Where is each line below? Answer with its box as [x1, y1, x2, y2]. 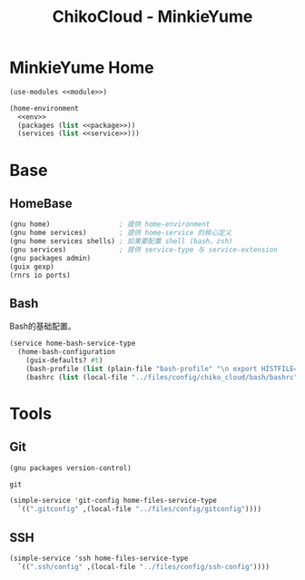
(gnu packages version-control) [9, 463, 132, 473]
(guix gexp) [9, 261, 54, 271]
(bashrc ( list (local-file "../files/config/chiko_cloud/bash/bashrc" [25, 372, 299, 382]
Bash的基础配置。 [9, 320, 76, 332]
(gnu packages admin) [9, 253, 92, 262]
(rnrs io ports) [9, 270, 71, 280]
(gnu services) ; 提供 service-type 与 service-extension [9, 245, 279, 254]
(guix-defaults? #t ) [25, 356, 103, 365]
